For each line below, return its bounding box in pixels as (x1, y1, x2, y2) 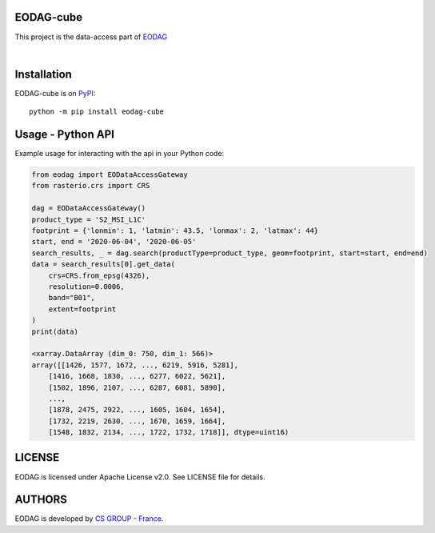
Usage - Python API (14, 128, 115, 142)
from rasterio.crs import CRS (31, 181, 150, 190)
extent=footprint (48, 304, 117, 314)
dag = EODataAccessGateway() (31, 204, 146, 213)
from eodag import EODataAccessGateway (31, 170, 188, 179)
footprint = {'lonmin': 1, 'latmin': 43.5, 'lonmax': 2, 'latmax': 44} (31, 226, 319, 235)
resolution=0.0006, (48, 283, 126, 291)
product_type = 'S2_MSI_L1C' (31, 214, 146, 224)
